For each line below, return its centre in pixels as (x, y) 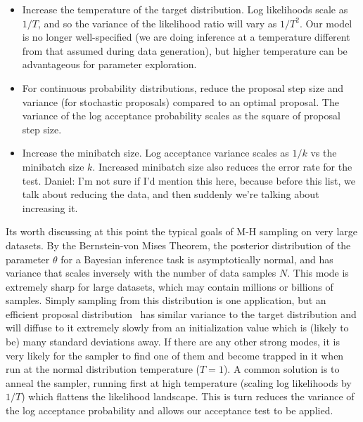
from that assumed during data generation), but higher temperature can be (185, 50)
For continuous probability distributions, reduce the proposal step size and (183, 87)
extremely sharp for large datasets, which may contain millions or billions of (170, 286)
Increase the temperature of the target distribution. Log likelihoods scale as (185, 9)
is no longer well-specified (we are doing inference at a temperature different (186, 37)
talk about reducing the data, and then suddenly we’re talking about (171, 194)
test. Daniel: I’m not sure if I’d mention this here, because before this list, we (189, 180)
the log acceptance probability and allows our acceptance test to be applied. (170, 410)
